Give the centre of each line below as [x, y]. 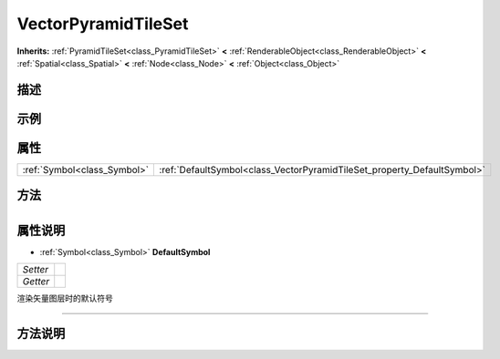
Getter [36, 282]
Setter [36, 270]
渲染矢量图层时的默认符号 [65, 298]
